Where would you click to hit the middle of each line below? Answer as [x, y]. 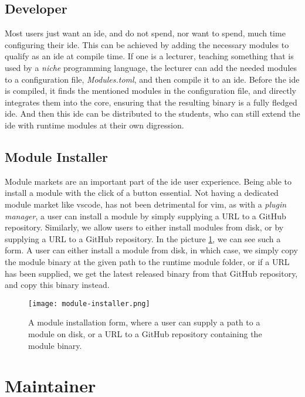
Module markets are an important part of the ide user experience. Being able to [148, 181]
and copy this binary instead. [57, 285]
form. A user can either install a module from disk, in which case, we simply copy [151, 250]
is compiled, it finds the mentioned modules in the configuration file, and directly [150, 91]
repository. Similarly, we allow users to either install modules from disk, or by [144, 227]
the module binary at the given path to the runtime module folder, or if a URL [147, 261]
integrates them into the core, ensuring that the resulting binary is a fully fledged [151, 102]
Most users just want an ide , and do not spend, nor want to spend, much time [145, 33]
